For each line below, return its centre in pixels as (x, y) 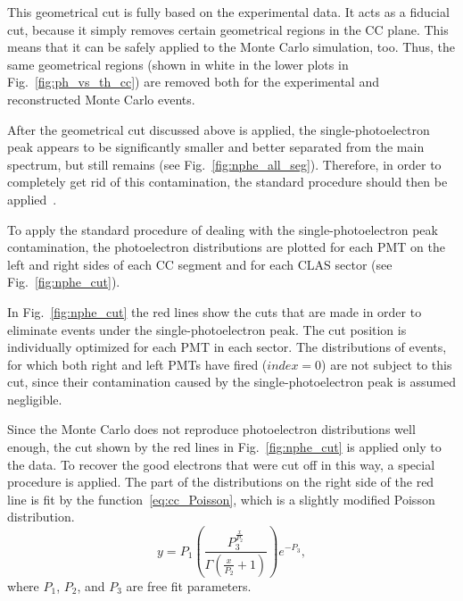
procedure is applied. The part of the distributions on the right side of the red (221, 482)
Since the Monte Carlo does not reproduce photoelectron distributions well (211, 429)
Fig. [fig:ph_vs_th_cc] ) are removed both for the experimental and (193, 82)
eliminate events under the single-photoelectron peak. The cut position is (207, 329)
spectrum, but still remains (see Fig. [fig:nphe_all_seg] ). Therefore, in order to (224, 164)
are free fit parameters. (189, 585)
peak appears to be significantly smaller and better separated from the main (216, 147)
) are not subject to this (387, 364)
